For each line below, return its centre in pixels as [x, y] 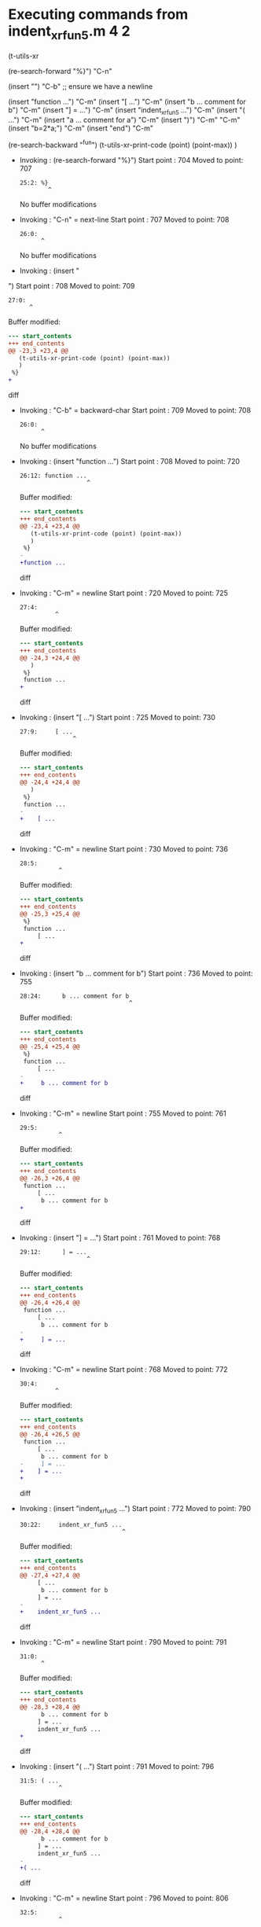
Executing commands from [98, 15]
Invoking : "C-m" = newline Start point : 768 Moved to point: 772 [123, 1370]
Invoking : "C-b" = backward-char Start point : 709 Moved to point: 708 [135, 410]
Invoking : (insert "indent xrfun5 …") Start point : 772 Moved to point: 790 [135, 1510]
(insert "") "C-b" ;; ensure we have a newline [81, 86]
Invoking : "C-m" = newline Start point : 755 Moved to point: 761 [123, 1113]
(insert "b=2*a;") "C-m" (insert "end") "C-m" [81, 128]
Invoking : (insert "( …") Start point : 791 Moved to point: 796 [117, 1767]
